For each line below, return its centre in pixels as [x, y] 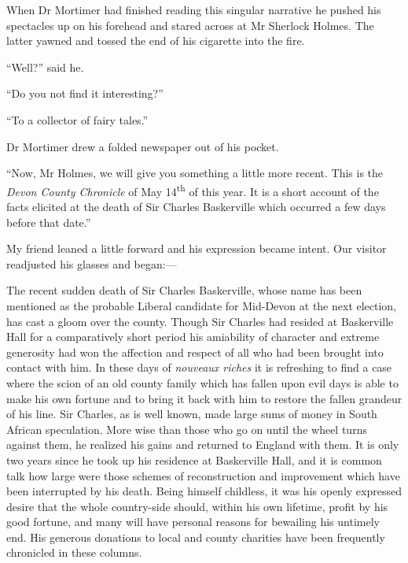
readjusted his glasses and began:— [92, 263]
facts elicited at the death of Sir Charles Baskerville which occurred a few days [196, 206]
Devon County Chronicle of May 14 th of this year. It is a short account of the [193, 190]
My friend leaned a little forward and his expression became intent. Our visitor [197, 248]
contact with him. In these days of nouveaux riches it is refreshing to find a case [199, 367]
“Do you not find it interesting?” [85, 93]
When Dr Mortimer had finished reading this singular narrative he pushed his [194, 9]
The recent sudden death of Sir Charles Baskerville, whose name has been [184, 290]
